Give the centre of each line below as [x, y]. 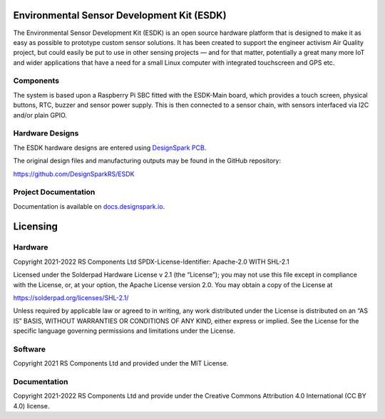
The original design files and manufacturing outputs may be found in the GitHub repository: [147, 161]
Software [30, 349]
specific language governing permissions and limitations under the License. [124, 331]
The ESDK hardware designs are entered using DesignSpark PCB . [110, 148]
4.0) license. [31, 405]
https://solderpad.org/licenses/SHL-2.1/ [71, 298]
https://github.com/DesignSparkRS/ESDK [74, 174]
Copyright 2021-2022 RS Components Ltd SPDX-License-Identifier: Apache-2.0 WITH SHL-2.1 [151, 262]
